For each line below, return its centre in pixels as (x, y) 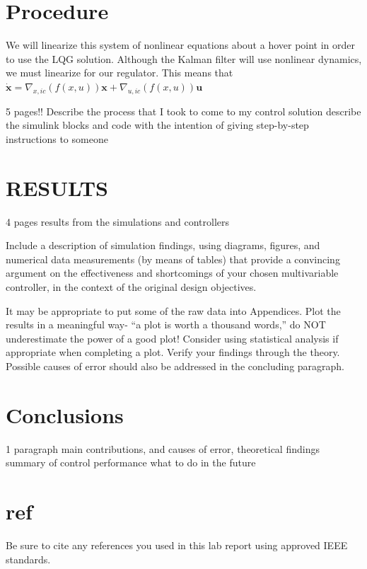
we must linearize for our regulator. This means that (120, 73)
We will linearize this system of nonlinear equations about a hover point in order (181, 45)
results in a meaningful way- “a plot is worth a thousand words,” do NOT (166, 324)
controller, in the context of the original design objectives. (131, 286)
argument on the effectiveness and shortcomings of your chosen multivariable (172, 273)
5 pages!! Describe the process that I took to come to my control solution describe (183, 111)
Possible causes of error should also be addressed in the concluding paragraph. (175, 366)
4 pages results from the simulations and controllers (117, 221)
